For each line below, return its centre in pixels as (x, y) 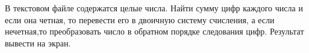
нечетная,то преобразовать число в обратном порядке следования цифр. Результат (154, 31)
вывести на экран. (38, 43)
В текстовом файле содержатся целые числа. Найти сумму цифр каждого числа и (154, 8)
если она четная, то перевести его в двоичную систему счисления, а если (140, 19)
